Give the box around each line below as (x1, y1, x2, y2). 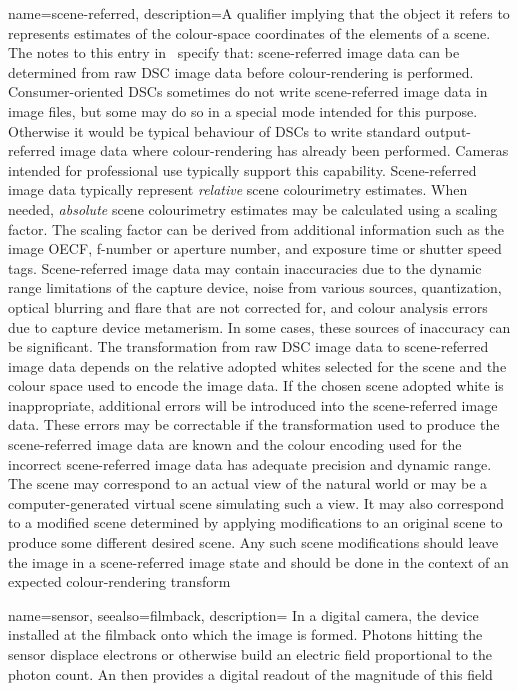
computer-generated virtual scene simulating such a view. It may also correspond (8, 492, 505, 513)
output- (425, 120, 472, 141)
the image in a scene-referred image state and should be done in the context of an (8, 551, 509, 572)
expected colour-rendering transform (8, 571, 231, 592)
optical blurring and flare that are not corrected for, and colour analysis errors (8, 296, 488, 317)
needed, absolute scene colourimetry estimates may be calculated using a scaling (8, 198, 498, 219)
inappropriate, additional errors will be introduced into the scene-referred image (8, 394, 498, 415)
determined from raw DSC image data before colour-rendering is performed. (8, 61, 474, 82)
